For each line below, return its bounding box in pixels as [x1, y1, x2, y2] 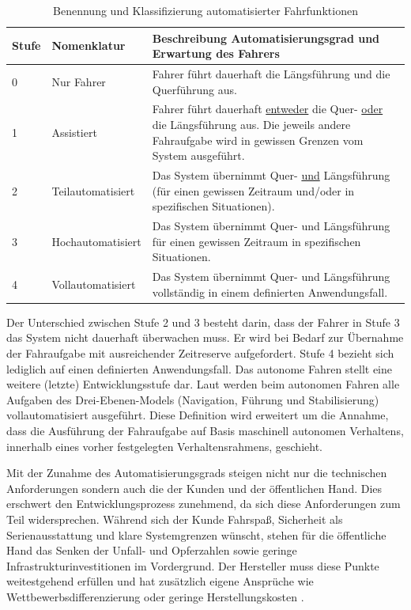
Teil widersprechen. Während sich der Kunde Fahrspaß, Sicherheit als [6, 510, 343, 527]
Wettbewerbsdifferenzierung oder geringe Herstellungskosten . [6, 588, 304, 604]
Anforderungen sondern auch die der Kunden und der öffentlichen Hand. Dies [6, 479, 383, 496]
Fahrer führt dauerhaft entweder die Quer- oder [152, 100, 383, 117]
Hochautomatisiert [51, 233, 141, 249]
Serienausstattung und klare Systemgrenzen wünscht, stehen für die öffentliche [6, 526, 386, 543]
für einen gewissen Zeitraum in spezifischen [152, 233, 361, 249]
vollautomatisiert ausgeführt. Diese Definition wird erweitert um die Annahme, [6, 407, 389, 423]
